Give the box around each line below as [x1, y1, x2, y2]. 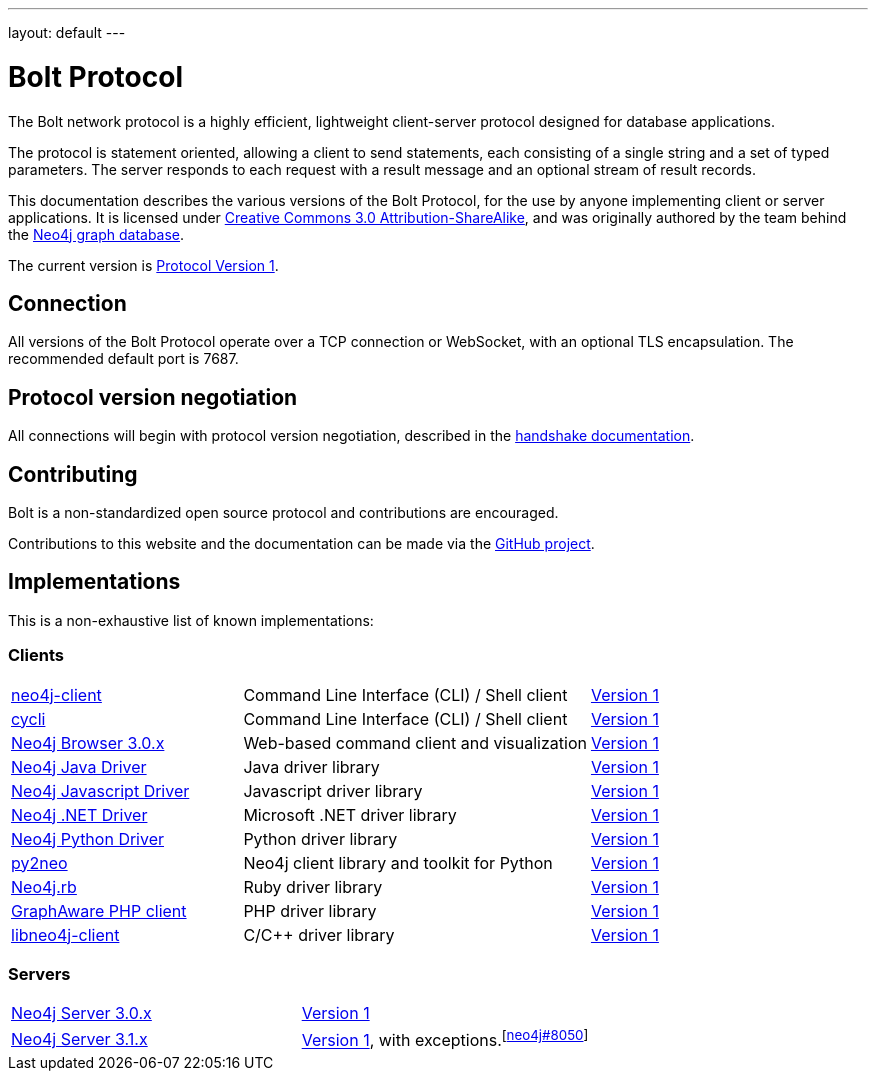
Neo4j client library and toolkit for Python [243, 852, 553, 873]
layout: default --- [8, 24, 126, 41]
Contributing [8, 461, 138, 487]
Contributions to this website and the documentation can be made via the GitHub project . [8, 535, 595, 553]
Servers [8, 964, 71, 984]
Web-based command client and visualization [243, 732, 587, 753]
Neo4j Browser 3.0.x [11, 732, 165, 753]
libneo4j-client [11, 924, 120, 945]
